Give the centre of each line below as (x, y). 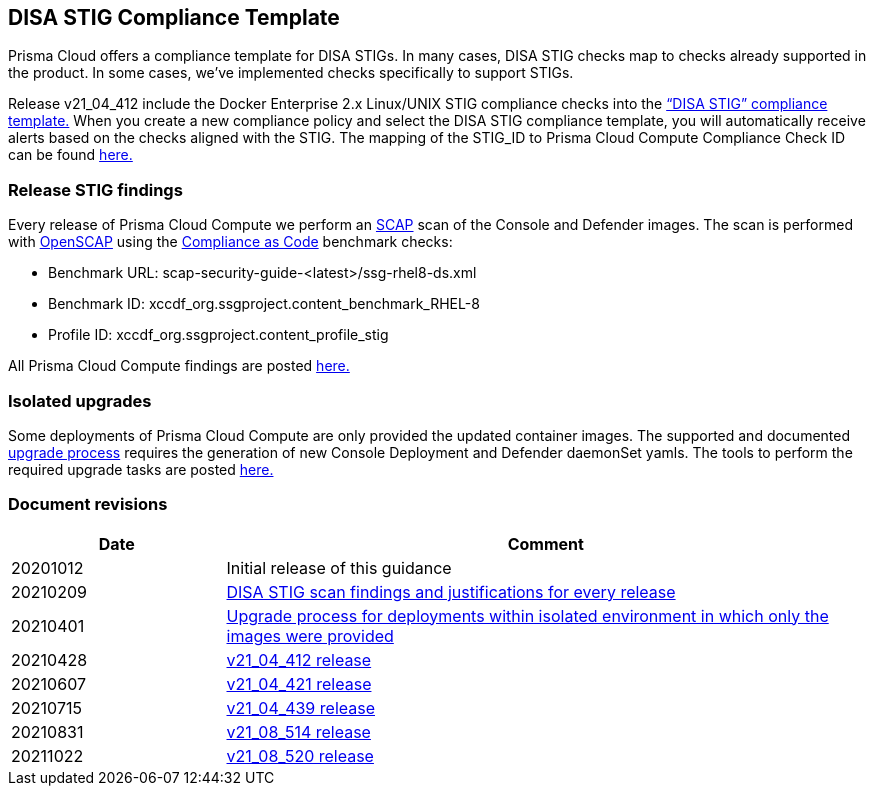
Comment (545, 543)
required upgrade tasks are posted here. (141, 469)
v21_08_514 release (298, 731)
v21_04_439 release (300, 707)
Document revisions (88, 504)
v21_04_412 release (299, 659)
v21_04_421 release (299, 683)
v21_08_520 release (300, 755)
